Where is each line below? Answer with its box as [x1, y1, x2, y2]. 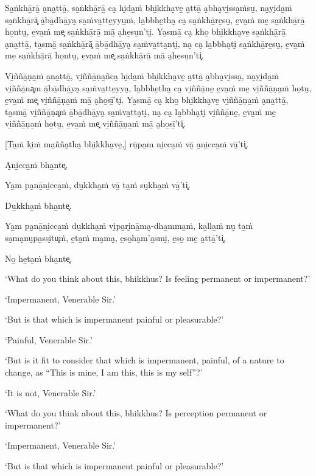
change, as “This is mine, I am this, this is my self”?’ [5, 366, 203, 379]
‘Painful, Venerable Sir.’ [5, 333, 93, 346]
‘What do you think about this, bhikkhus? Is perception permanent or [5, 407, 267, 419]
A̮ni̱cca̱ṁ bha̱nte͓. [5, 158, 68, 170]
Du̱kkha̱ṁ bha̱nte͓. [5, 198, 72, 211]
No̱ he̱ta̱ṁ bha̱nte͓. [5, 251, 72, 264]
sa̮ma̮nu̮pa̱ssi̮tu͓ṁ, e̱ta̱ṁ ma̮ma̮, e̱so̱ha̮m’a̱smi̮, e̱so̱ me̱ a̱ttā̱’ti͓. [5, 231, 226, 243]
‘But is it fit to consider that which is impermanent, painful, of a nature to [5, 354, 284, 366]
